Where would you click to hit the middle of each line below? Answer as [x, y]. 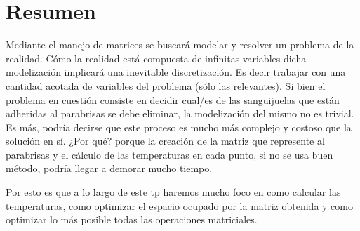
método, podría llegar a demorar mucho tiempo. [109, 168]
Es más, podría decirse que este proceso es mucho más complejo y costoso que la [179, 127]
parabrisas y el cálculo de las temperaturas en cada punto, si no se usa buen [169, 154]
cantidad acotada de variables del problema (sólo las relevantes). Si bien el [166, 85]
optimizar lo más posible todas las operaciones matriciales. [132, 219]
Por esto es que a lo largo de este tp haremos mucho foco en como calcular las [173, 192]
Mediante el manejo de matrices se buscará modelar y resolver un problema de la [180, 45]
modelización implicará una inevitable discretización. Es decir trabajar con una [176, 72]
